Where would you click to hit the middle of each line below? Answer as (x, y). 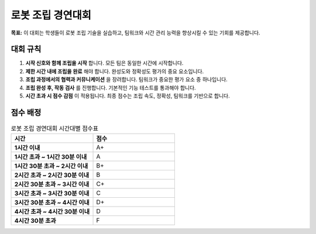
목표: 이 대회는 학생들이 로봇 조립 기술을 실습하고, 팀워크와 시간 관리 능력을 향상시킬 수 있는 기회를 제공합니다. (135, 33)
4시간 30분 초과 (35, 221)
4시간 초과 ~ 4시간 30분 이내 (52, 212)
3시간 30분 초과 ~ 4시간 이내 (52, 202)
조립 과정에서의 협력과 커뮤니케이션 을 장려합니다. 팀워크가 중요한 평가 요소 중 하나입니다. (126, 79)
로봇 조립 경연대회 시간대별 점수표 (55, 128)
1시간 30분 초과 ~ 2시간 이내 (51, 166)
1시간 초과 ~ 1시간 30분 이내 (51, 157)
